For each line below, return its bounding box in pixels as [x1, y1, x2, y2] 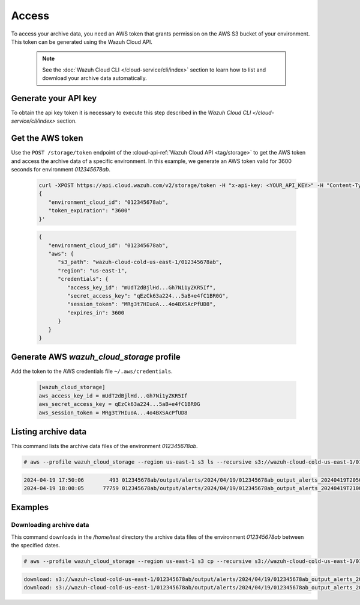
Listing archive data [11, 426, 87, 437]
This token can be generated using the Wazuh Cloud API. [11, 38, 153, 45]
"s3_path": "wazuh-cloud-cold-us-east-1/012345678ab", [58, 259, 223, 266]
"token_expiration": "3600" [48, 207, 131, 214]
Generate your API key [11, 93, 97, 103]
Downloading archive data [11, 521, 89, 529]
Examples [11, 502, 49, 512]
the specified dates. [11, 542, 61, 549]
